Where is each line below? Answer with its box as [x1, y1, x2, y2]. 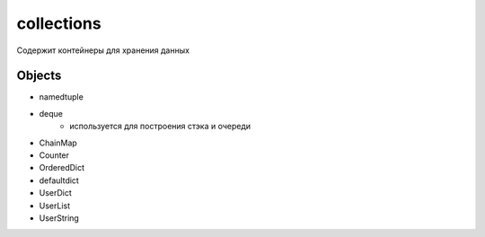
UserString [39, 212, 80, 224]
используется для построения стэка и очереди [69, 121, 251, 132]
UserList [39, 200, 71, 211]
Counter [39, 150, 70, 161]
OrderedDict [39, 162, 85, 173]
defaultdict [39, 175, 80, 186]
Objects [16, 68, 62, 83]
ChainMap [39, 137, 78, 148]
